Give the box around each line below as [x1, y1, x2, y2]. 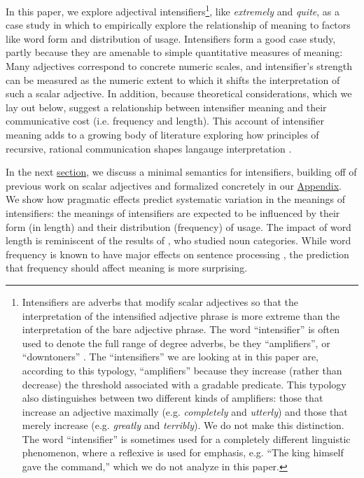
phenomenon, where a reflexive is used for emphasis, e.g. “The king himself [22, 445, 344, 460]
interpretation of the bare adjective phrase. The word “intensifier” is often [22, 322, 339, 337]
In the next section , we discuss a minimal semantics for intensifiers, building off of [6, 164, 357, 179]
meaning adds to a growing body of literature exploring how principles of [6, 127, 319, 141]
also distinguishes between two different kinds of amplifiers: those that [22, 391, 323, 405]
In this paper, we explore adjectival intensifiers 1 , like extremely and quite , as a [6, 2, 339, 18]
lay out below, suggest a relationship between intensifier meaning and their [6, 99, 327, 114]
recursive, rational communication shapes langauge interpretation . [6, 141, 292, 155]
